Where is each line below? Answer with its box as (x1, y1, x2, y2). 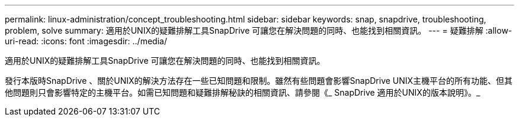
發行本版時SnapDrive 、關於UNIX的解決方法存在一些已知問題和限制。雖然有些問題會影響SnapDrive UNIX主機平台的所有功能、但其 (5, 76, 513, 86)
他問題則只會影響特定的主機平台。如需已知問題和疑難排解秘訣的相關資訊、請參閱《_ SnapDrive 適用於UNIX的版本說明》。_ (5, 87, 480, 97)
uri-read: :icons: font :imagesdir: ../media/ (5, 36, 167, 46)
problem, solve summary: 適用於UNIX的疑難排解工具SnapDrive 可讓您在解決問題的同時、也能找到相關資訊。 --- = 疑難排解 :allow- (5, 25, 512, 35)
